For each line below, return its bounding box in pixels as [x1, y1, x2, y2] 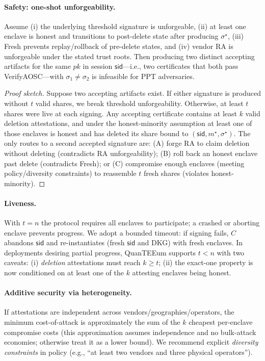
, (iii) [227, 31, 244, 41]
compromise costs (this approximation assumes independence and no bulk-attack [4, 326, 256, 337]
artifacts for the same [4, 61, 71, 71]
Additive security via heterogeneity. [4, 287, 132, 298]
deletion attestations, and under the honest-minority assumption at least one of [4, 118, 252, 128]
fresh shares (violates [143, 168, 209, 178]
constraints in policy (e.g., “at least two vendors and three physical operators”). [4, 346, 253, 357]
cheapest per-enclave [189, 317, 253, 327]
